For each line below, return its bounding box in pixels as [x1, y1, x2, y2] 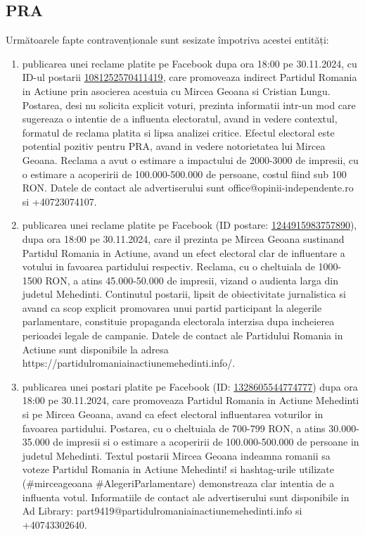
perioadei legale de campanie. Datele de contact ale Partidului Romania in [22, 328, 343, 343]
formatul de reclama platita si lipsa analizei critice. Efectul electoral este [22, 125, 335, 139]
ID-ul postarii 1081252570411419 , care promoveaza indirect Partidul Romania [22, 70, 357, 84]
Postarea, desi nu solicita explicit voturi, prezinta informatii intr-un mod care [22, 97, 356, 112]
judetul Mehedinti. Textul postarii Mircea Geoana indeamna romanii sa [22, 448, 331, 462]
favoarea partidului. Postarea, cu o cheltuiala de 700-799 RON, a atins [22, 420, 326, 435]
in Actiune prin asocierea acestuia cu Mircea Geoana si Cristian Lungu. [22, 83, 331, 98]
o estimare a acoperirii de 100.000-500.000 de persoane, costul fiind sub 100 [22, 166, 347, 181]
